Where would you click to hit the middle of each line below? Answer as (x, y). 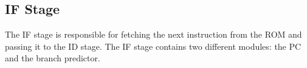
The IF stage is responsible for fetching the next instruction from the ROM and (153, 34)
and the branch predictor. (53, 58)
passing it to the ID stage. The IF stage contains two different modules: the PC (153, 46)
